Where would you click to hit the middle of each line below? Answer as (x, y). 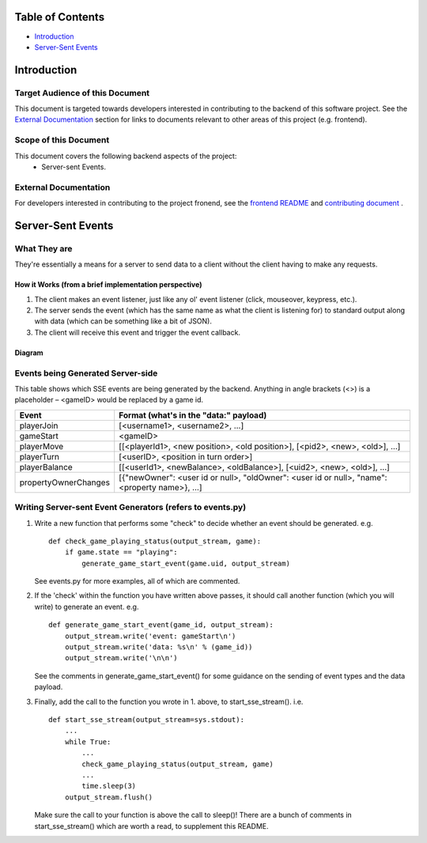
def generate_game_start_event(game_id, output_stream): (161, 625)
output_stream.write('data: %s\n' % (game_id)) (159, 647)
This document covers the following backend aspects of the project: (126, 156)
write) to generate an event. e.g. (87, 607)
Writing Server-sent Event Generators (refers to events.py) (130, 508)
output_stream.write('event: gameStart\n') (150, 636)
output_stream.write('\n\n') (121, 658)
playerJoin (39, 425)
